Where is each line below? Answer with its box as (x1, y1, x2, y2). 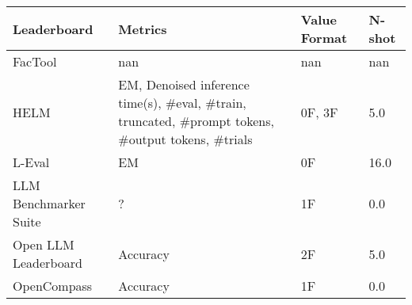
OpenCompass (13, 276, 93, 295)
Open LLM (13, 235, 74, 254)
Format (300, 29, 348, 47)
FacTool (13, 52, 57, 71)
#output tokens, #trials (118, 130, 253, 148)
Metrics (118, 19, 167, 38)
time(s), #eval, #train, (118, 93, 246, 112)
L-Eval (13, 153, 50, 171)
